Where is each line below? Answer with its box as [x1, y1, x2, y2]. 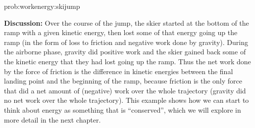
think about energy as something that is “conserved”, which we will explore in [4, 104, 241, 115]
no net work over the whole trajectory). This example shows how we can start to [4, 95, 249, 105]
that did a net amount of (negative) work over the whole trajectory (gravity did [4, 85, 246, 95]
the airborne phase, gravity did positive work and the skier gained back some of [4, 46, 246, 57]
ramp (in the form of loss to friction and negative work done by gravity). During [4, 37, 248, 47]
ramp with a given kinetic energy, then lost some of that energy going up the [4, 27, 238, 38]
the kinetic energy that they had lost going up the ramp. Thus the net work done [4, 56, 251, 66]
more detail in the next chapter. [4, 114, 101, 125]
